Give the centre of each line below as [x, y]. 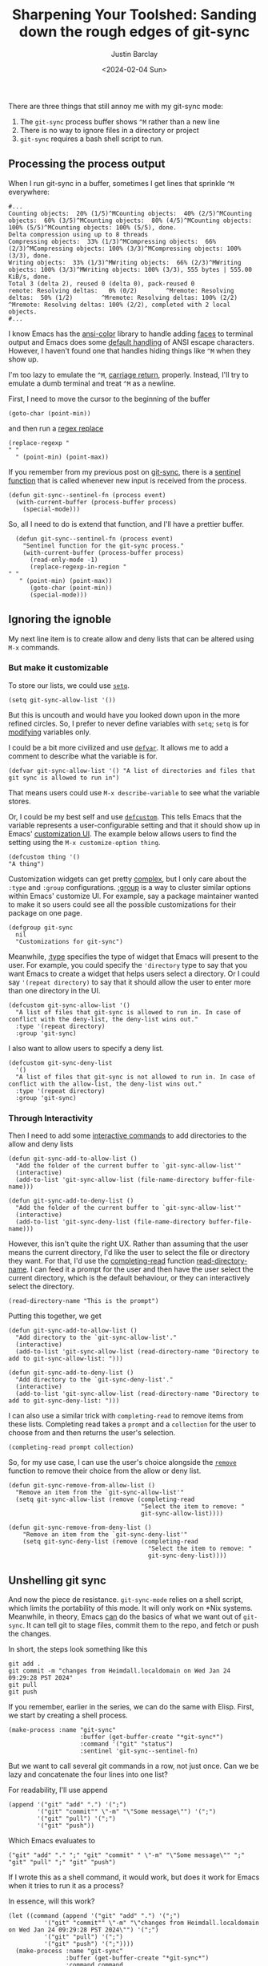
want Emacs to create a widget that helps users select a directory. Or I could [134, 973]
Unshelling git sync [57, 1580]
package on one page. [45, 912]
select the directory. [41, 1286]
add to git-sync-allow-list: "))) [66, 1359]
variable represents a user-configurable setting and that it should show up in [134, 825]
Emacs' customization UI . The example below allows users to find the [123, 833]
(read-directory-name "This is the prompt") [84, 1301]
